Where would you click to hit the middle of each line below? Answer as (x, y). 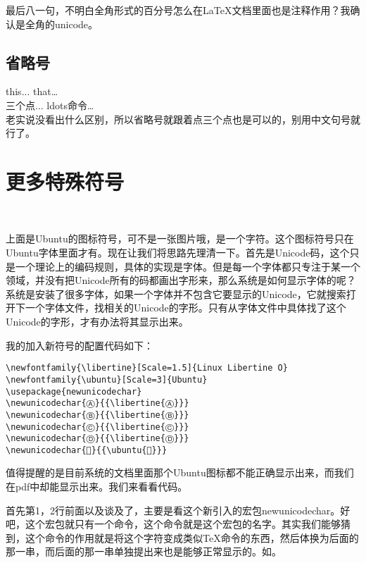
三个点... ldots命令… (50, 105)
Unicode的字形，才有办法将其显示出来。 (97, 322)
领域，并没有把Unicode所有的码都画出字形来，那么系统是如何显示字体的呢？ (181, 280)
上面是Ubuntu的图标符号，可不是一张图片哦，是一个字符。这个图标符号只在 (180, 239)
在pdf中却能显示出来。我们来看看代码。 (97, 487)
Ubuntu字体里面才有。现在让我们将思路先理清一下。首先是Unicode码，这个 (178, 253)
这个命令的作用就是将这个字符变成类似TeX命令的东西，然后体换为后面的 (192, 537)
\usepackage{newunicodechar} (74, 391)
